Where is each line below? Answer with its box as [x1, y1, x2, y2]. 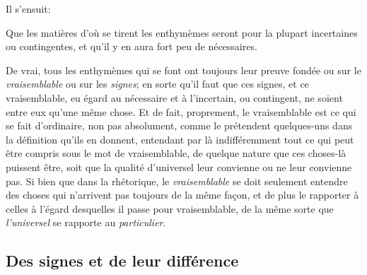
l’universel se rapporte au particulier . [6, 215, 166, 230]
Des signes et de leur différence [6, 250, 239, 271]
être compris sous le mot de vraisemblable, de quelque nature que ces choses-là [6, 146, 346, 160]
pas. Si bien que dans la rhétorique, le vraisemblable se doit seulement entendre [6, 173, 348, 188]
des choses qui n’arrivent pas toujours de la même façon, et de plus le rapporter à [6, 187, 359, 202]
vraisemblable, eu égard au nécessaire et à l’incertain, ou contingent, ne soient [6, 90, 343, 105]
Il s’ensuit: [6, 1, 51, 16]
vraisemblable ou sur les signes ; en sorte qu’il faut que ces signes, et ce [6, 76, 309, 91]
